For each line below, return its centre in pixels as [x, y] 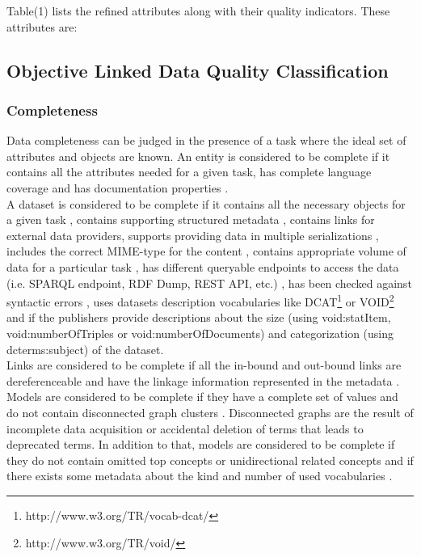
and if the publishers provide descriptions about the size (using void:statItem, [199, 317]
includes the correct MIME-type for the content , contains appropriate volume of [206, 251]
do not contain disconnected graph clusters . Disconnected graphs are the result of [210, 412]
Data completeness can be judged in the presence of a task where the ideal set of [206, 140]
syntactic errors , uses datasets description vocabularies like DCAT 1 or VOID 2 [200, 300]
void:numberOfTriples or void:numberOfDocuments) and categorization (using [200, 333]
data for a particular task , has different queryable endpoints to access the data [203, 266]
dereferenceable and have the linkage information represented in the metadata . [203, 380]
